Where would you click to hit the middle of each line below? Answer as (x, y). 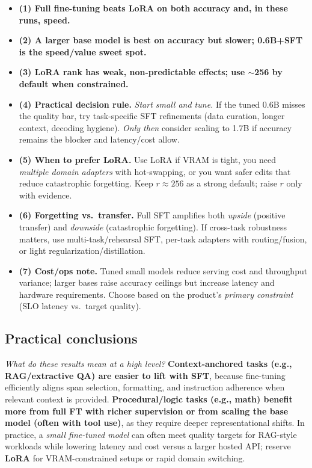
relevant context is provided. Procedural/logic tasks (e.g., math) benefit (149, 399)
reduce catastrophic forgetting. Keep (86, 183)
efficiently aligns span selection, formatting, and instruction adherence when (145, 387)
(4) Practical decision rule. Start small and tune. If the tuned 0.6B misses (162, 104)
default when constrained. (74, 83)
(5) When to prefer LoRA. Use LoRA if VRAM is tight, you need (148, 159)
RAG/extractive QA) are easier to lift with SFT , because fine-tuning (145, 375)
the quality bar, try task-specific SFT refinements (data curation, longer (152, 116)
